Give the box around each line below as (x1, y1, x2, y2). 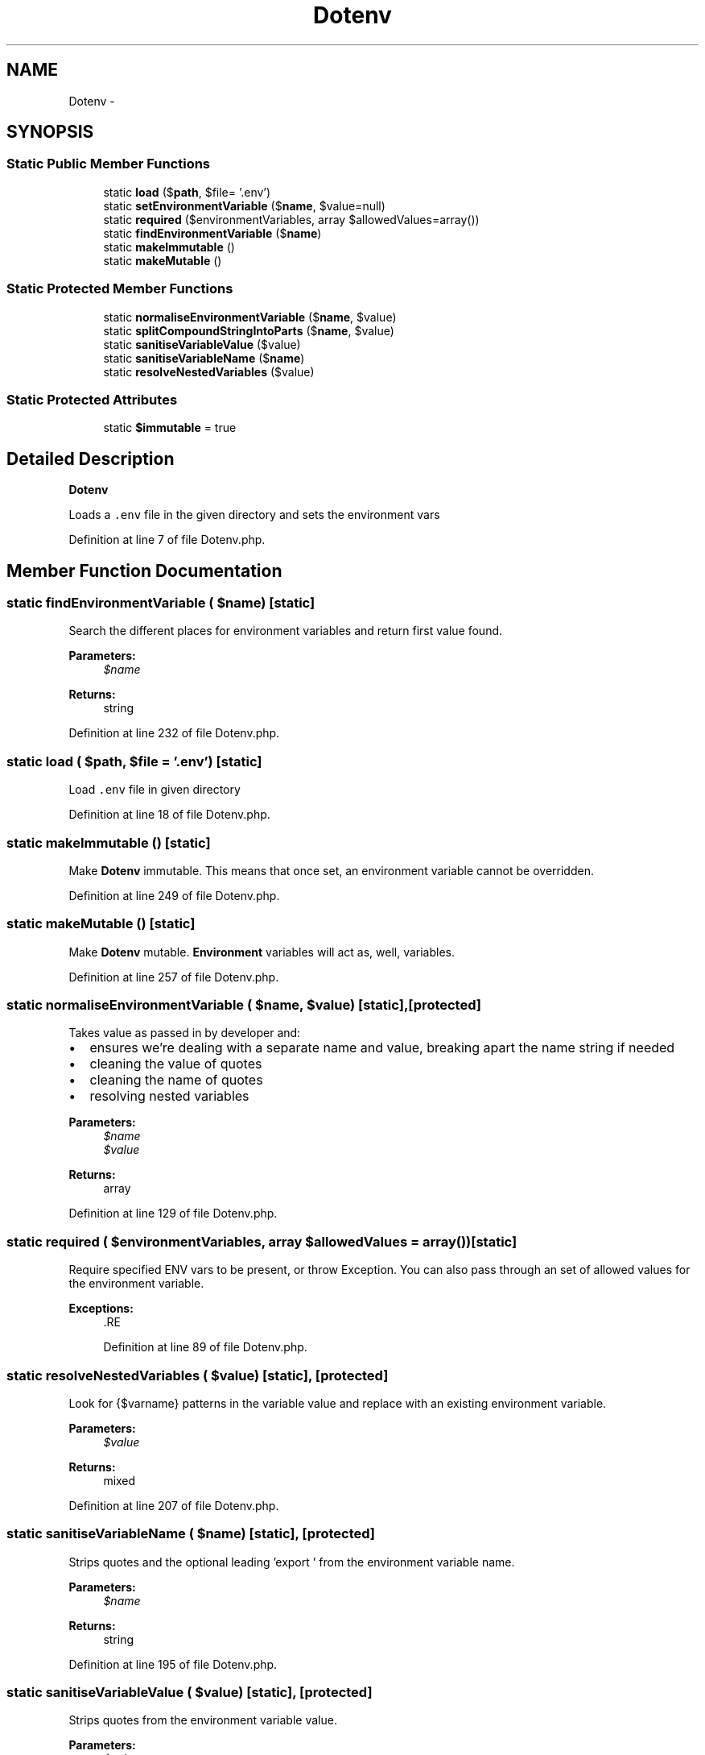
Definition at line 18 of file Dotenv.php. (68, 807, 270, 822)
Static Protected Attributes (6, 391, 178, 408)
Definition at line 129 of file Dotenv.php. (68, 1206, 278, 1221)
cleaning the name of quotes (89, 1072, 263, 1089)
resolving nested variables (89, 1088, 249, 1105)
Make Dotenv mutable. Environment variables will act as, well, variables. (68, 944, 456, 959)
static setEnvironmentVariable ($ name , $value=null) (103, 198, 385, 213)
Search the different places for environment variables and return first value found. (68, 624, 503, 638)
